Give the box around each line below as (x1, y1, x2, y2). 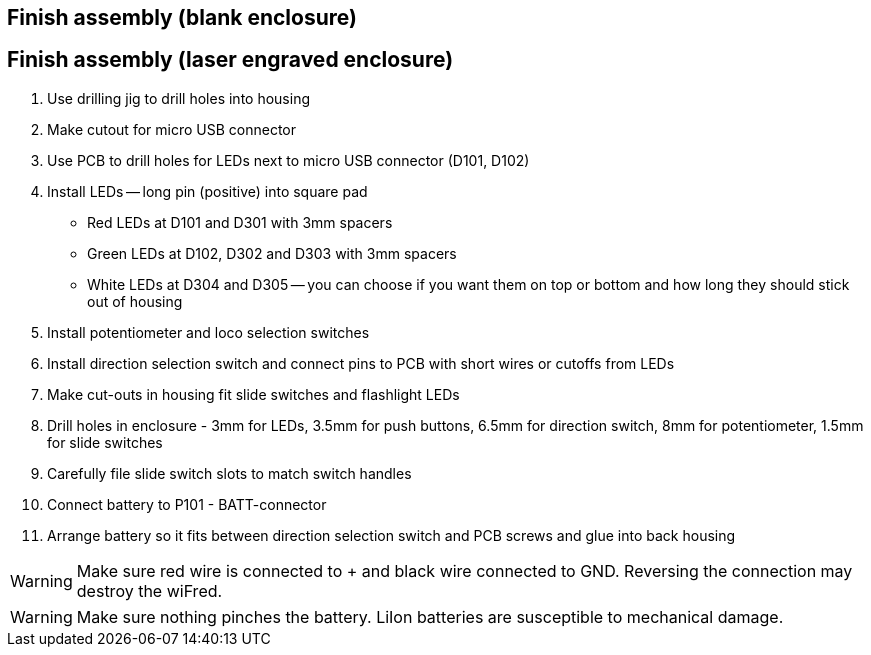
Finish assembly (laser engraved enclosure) (7, 47, 454, 73)
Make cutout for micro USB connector (47, 120, 296, 138)
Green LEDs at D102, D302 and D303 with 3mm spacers (87, 244, 457, 262)
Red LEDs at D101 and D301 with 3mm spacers (87, 213, 393, 231)
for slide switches (47, 433, 163, 451)
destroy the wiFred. (76, 580, 223, 601)
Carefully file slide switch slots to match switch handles (47, 464, 412, 482)
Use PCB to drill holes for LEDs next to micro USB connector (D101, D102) (47, 151, 530, 169)
